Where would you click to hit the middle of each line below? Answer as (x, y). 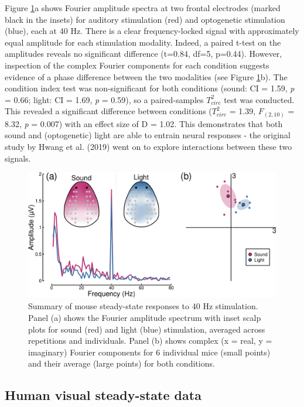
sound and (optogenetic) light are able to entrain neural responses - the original (148, 135)
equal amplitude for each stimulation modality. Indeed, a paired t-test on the (143, 42)
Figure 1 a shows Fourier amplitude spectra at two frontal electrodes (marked (143, 8)
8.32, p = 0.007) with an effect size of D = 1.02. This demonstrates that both (144, 123)
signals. (18, 158)
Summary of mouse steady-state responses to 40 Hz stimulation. (143, 306)
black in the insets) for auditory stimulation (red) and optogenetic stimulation (145, 19)
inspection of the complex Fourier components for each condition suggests (137, 65)
